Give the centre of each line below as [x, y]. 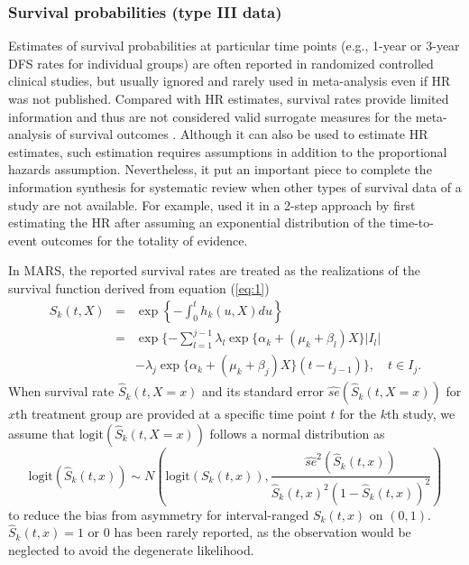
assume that [42, 433]
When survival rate [61, 391]
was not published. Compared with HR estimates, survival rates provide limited [229, 98]
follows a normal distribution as [297, 433]
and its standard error [263, 391]
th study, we [421, 414]
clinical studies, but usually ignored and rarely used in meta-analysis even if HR [230, 81]
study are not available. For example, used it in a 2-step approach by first [212, 204]
